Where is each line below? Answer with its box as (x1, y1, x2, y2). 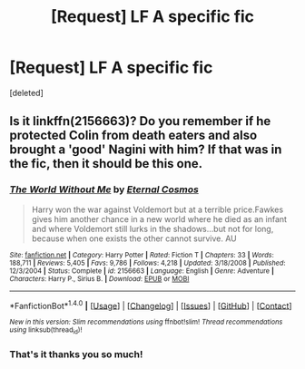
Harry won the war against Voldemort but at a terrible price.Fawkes (31, 204, 284, 215)
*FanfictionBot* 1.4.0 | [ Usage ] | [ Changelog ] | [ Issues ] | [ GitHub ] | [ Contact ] (9, 298, 292, 311)
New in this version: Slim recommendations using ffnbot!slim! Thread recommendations (9, 317, 283, 327)
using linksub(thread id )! (9, 325, 83, 336)
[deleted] (9, 87, 44, 98)
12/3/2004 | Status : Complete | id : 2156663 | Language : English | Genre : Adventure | (9, 266, 275, 276)
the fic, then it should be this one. (9, 156, 203, 171)
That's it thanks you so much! (9, 347, 143, 360)
